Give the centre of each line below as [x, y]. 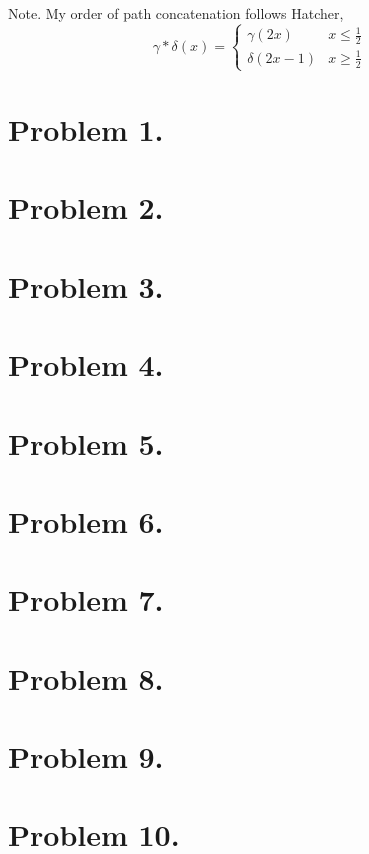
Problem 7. [86, 599]
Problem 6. [86, 520]
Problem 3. [86, 285]
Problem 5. [86, 442]
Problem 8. [86, 677]
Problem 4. [86, 364]
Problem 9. [86, 756]
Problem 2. [86, 207]
